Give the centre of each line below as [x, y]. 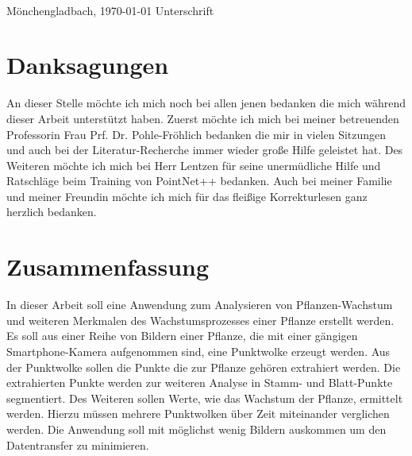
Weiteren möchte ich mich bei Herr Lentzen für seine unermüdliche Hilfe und [194, 165]
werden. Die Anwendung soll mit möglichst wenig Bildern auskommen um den [196, 429]
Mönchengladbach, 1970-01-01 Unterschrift [110, 10]
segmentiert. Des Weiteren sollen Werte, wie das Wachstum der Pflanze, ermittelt [205, 398]
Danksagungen [88, 65]
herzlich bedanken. [52, 212]
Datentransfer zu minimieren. [78, 444]
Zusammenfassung [108, 267]
